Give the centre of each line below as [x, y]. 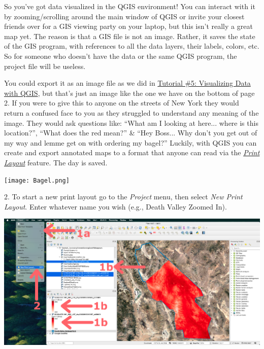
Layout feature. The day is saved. [56, 162]
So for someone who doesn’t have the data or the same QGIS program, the [121, 56]
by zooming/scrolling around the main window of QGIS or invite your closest [124, 16]
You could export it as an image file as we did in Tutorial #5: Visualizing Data [127, 83]
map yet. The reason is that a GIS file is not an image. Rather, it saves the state [130, 36]
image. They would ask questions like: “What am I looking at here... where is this [131, 123]
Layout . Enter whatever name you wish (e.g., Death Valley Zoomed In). [115, 206]
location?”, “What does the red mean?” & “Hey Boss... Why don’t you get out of [131, 133]
